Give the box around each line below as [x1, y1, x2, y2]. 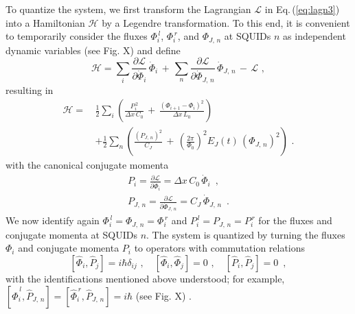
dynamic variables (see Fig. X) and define [5, 43, 181, 57]
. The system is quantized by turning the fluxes [146, 227, 345, 241]
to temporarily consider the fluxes [5, 29, 148, 43]
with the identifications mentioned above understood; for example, [5, 271, 285, 285]
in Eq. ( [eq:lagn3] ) [264, 2, 340, 16]
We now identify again [5, 213, 100, 228]
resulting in [5, 82, 54, 97]
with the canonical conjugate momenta [5, 158, 169, 172]
